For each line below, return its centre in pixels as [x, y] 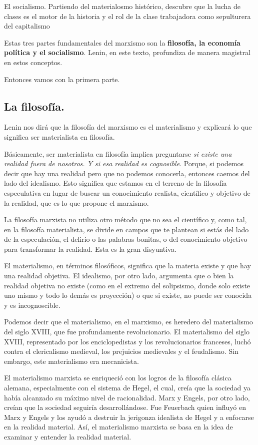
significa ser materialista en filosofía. [59, 136]
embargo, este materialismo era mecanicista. [71, 361]
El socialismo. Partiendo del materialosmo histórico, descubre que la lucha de [122, 6]
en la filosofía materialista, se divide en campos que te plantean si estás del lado [126, 229]
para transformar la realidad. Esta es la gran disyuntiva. [90, 249]
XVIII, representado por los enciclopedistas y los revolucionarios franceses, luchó [127, 341]
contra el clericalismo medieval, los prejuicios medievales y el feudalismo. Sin [121, 351]
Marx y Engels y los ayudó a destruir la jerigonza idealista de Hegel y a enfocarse [129, 417]
